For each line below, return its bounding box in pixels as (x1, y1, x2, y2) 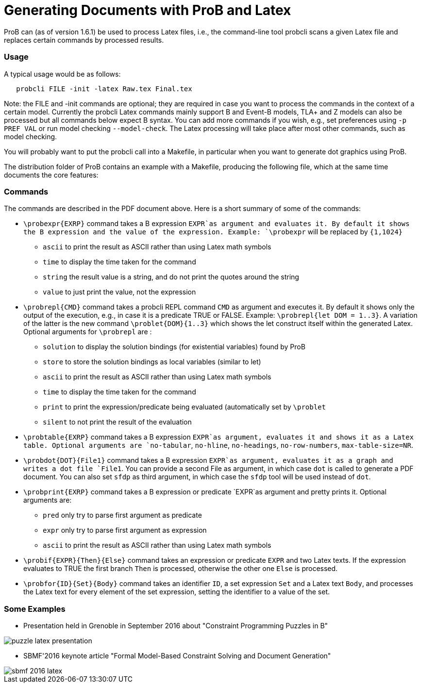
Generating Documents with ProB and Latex (4, 2, 291, 18)
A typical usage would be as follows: (4, 69, 121, 78)
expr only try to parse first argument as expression (43, 526, 207, 535)
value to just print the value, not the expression (43, 288, 196, 296)
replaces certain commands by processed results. (4, 35, 164, 44)
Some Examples (4, 604, 66, 614)
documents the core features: (4, 170, 99, 179)
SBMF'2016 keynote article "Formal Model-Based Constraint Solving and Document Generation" (23, 652, 331, 660)
